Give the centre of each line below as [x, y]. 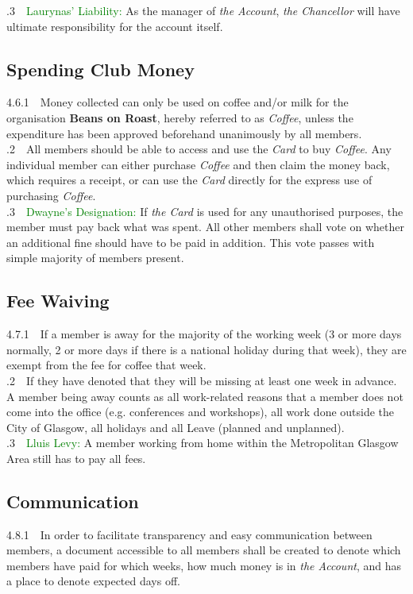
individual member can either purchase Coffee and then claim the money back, [198, 164]
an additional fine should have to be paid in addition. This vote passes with [191, 242]
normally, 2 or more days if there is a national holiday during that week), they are [206, 349]
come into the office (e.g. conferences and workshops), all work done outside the [201, 412]
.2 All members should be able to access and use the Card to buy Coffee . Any [199, 149]
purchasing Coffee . [51, 195]
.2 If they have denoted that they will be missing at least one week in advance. [202, 380]
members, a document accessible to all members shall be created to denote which [204, 550]
